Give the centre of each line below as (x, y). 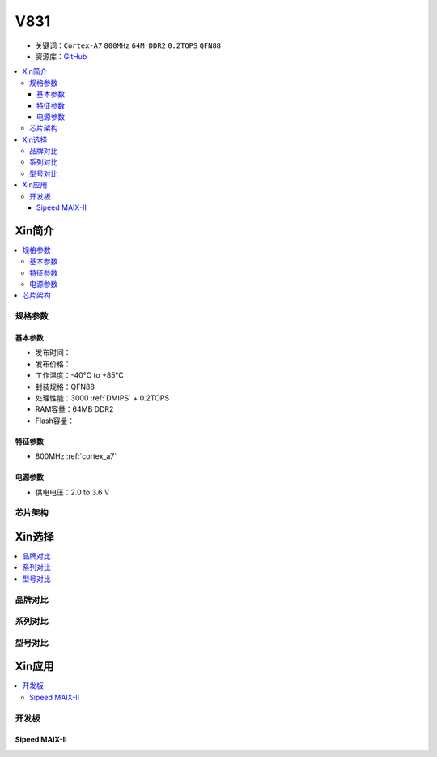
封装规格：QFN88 (65, 387)
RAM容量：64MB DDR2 (74, 409)
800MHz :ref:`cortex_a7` (76, 456)
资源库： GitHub (61, 56)
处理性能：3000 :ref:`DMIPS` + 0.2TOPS (102, 398)
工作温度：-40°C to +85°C (80, 375)
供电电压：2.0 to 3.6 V (72, 492)
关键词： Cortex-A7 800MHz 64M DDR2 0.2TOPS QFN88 (128, 45)
